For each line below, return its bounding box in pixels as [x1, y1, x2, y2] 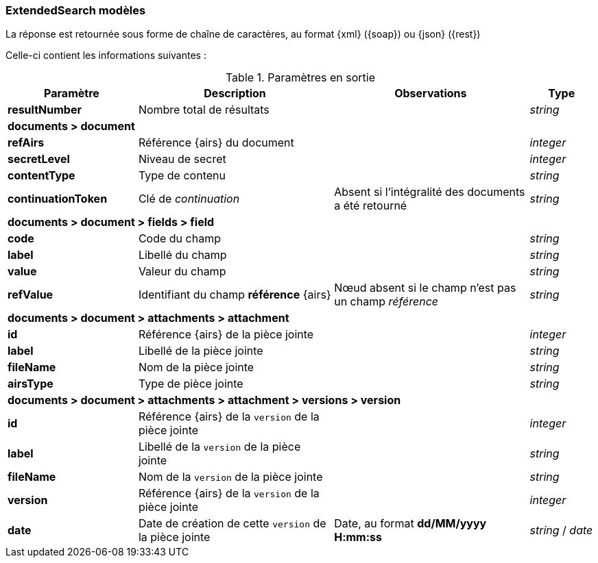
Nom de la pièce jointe [138, 360, 254, 375]
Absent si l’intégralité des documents [334, 185, 525, 199]
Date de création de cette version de [138, 516, 326, 531]
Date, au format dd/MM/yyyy [334, 516, 487, 531]
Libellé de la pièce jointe [138, 344, 263, 358]
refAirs [8, 136, 45, 150]
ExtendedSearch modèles [5, 3, 146, 17]
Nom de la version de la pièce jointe [138, 470, 323, 484]
